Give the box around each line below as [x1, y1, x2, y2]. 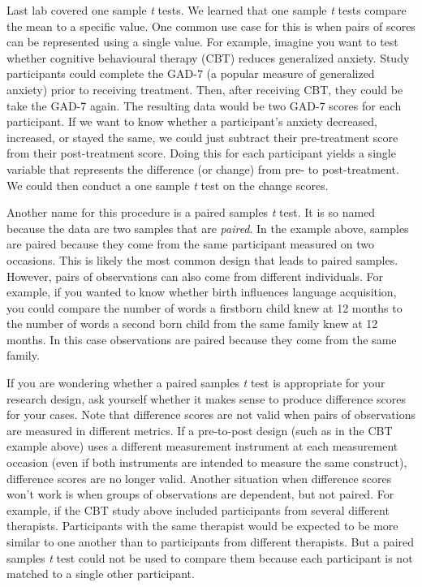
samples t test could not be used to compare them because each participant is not [6, 549, 413, 566]
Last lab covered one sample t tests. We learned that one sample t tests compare [6, 2, 407, 18]
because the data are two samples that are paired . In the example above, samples [6, 219, 409, 236]
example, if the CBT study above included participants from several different [6, 501, 390, 518]
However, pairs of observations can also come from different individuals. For [6, 267, 383, 284]
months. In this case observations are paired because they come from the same [6, 330, 397, 347]
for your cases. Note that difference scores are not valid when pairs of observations [6, 406, 416, 423]
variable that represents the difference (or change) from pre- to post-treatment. [6, 160, 399, 177]
